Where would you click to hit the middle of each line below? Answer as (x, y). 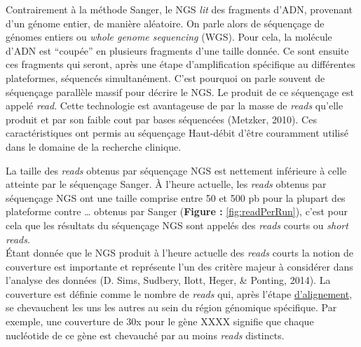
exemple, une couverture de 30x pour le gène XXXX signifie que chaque (160, 321)
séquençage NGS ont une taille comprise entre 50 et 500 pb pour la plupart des (176, 197)
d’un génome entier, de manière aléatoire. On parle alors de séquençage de (165, 23)
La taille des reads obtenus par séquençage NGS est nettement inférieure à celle (176, 170)
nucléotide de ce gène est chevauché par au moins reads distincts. (145, 335)
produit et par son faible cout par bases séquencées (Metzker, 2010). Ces (161, 119)
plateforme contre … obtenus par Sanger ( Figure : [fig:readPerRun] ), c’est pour (177, 211)
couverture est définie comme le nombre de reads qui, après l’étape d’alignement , (179, 293)
